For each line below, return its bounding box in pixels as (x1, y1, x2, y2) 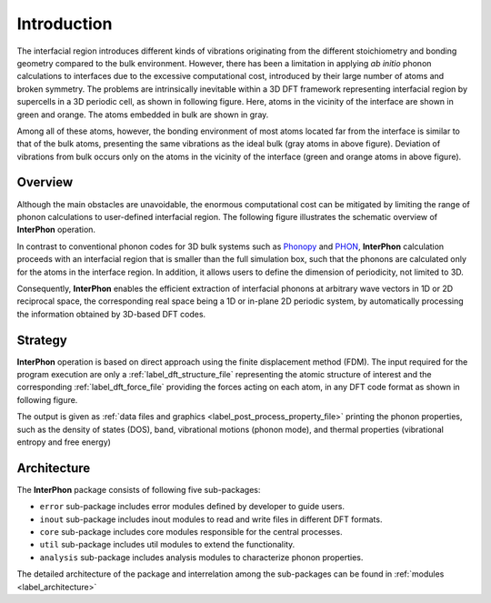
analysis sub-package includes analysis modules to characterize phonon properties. (39, 551, 364, 563)
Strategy (16, 332, 67, 347)
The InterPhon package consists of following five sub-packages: (16, 484, 261, 495)
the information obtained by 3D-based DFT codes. (16, 308, 206, 319)
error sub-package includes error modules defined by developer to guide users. (39, 501, 346, 512)
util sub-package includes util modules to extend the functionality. (39, 539, 296, 550)
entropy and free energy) (16, 437, 111, 447)
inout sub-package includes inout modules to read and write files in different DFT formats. (39, 514, 383, 525)
